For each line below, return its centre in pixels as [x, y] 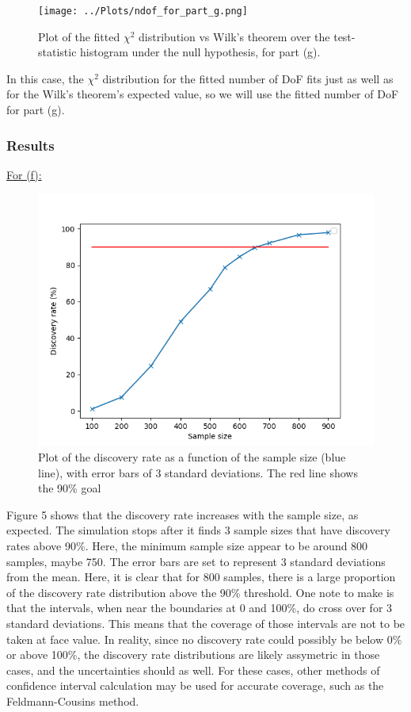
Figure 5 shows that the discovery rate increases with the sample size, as [183, 514]
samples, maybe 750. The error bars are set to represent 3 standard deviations [196, 561]
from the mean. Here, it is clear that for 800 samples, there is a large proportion [201, 577]
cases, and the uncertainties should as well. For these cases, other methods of [193, 670]
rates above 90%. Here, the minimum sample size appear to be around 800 [187, 545]
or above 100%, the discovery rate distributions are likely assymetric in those [193, 655]
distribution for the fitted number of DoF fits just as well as [248, 78]
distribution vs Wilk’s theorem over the [234, 36]
